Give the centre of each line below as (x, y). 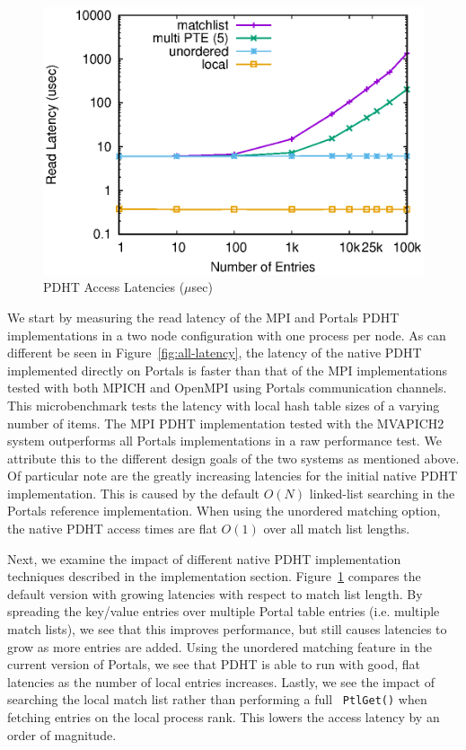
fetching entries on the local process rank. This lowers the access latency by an (224, 717)
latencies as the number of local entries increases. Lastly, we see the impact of (221, 681)
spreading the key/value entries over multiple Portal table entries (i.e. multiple (224, 611)
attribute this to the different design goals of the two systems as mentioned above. (233, 458)
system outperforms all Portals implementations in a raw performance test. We (224, 441)
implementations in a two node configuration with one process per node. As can (227, 335)
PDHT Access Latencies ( (114, 287)
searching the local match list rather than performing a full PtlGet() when (217, 699)
